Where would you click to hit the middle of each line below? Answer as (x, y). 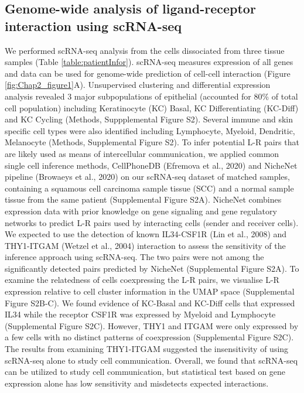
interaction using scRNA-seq (93, 25)
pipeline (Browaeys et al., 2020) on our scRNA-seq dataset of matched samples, (147, 177)
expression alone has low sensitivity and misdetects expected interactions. (137, 383)
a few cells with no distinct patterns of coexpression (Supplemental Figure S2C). (149, 337)
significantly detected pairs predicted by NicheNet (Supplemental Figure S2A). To (152, 268)
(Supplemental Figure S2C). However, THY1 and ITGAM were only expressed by (152, 325)
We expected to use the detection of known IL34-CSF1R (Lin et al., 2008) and (146, 234)
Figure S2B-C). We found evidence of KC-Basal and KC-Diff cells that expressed (150, 303)
